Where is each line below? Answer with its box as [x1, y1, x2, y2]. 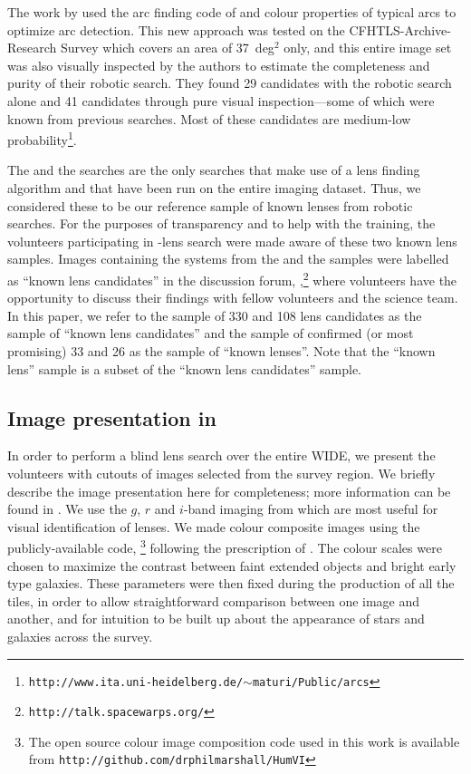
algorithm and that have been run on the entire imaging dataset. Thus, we [7, 179, 421, 197]
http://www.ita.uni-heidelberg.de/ [28, 675, 244, 689]
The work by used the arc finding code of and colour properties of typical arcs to [7, 3, 457, 21]
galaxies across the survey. [7, 626, 153, 645]
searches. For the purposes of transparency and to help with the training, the [7, 214, 436, 233]
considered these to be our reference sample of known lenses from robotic [7, 196, 413, 215]
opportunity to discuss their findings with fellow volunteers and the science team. [7, 288, 458, 307]
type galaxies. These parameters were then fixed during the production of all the [7, 574, 455, 593]
